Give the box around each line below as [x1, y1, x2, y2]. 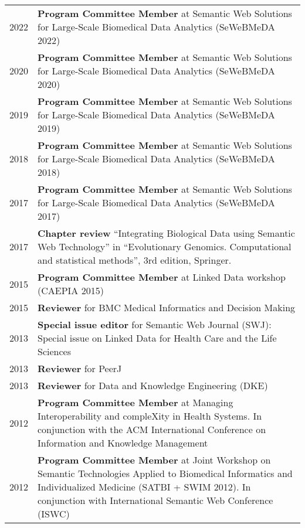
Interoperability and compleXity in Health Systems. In [38, 409, 262, 423]
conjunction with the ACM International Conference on [38, 423, 266, 436]
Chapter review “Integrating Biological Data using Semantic [38, 226, 295, 240]
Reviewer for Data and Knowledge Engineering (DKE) [38, 379, 268, 392]
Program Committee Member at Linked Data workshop [38, 270, 286, 284]
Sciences [38, 345, 71, 358]
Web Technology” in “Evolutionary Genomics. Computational [38, 240, 292, 253]
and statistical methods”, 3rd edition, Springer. [38, 253, 232, 267]
